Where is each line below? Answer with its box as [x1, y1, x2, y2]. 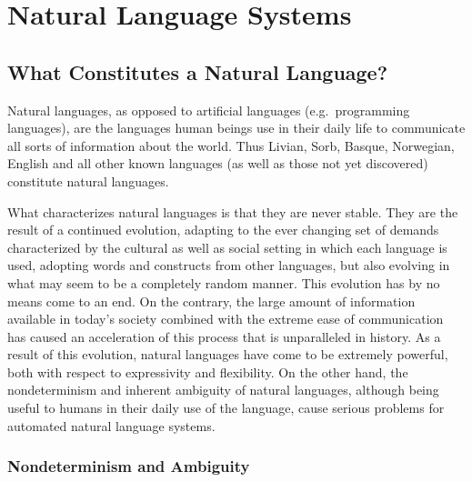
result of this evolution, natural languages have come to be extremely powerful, [7, 345, 448, 364]
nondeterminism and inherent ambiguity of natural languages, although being [7, 380, 439, 399]
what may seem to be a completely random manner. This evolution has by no [7, 273, 440, 292]
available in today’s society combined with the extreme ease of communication [7, 309, 444, 328]
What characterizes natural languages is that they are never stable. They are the [7, 202, 458, 221]
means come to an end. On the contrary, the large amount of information [7, 291, 416, 310]
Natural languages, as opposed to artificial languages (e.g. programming [7, 100, 410, 119]
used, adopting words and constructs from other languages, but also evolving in [7, 256, 450, 275]
